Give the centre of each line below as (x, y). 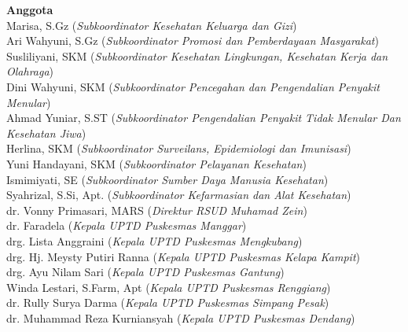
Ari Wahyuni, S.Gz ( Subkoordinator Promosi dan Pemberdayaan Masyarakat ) (193, 41)
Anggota (30, 9)
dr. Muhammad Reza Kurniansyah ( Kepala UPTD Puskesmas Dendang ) (181, 317)
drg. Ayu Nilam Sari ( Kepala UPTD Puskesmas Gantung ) (145, 272)
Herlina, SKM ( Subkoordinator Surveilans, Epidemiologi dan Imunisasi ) (179, 148)
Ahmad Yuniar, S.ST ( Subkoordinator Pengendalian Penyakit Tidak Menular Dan (204, 118)
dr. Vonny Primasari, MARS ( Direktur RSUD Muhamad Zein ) (157, 210)
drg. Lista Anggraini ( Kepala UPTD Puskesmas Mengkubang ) (154, 240)
